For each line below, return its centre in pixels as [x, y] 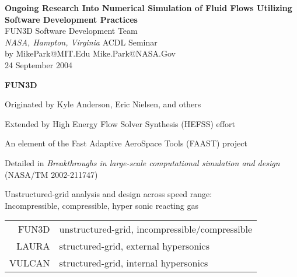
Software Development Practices [71, 19]
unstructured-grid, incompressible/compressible [156, 229]
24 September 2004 [39, 64]
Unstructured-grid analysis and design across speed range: [109, 194]
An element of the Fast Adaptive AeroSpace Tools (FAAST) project [126, 143]
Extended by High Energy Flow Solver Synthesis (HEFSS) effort [120, 123]
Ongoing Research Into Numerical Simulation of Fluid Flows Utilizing [148, 8]
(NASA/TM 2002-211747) [51, 174]
